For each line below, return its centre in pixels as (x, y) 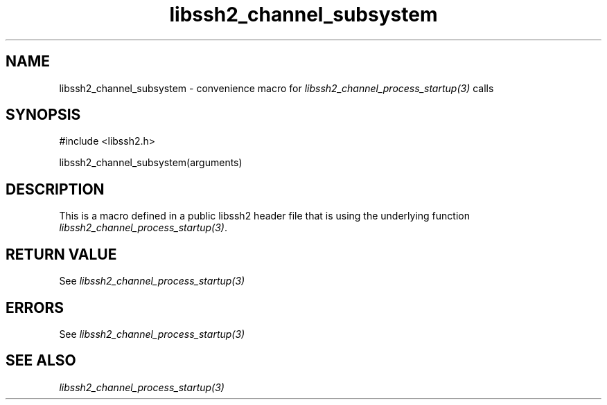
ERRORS (35, 307)
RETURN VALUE (61, 254)
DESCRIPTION (55, 189)
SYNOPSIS (43, 115)
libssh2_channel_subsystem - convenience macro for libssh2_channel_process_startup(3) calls (276, 88)
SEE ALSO (41, 361)
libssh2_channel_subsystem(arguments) (151, 163)
